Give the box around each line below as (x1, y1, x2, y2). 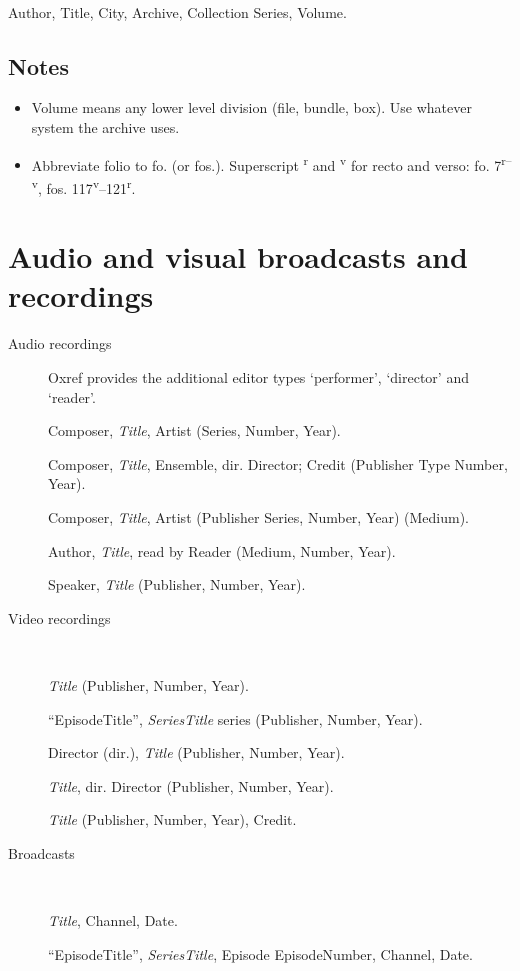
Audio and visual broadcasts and (8, 236, 468, 277)
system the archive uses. (31, 116, 180, 137)
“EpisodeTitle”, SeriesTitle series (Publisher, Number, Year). (48, 708, 423, 729)
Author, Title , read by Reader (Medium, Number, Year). (48, 540, 396, 561)
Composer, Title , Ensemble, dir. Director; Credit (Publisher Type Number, (48, 453, 508, 474)
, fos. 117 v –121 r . (37, 174, 136, 198)
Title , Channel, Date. (48, 910, 178, 931)
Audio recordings (8, 333, 112, 354)
